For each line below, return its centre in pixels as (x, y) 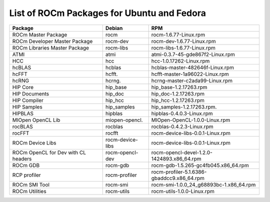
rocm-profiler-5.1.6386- (179, 171)
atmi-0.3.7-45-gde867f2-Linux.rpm (193, 54)
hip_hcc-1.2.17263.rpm (178, 100)
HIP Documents (31, 93)
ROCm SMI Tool (31, 184)
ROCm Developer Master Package (52, 41)
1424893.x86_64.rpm (176, 158)
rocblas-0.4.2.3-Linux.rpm (182, 126)
